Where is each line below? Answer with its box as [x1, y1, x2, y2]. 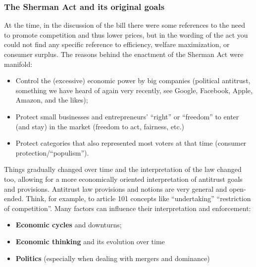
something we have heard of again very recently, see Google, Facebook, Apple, [15, 85, 253, 95]
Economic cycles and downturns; [15, 219, 122, 230]
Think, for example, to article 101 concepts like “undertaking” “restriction [26, 193, 251, 204]
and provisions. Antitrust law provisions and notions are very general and [4, 183, 227, 194]
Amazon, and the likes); [15, 95, 88, 105]
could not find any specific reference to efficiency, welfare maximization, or [4, 39, 230, 50]
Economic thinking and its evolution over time [15, 236, 165, 246]
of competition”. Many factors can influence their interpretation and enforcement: [4, 203, 251, 213]
